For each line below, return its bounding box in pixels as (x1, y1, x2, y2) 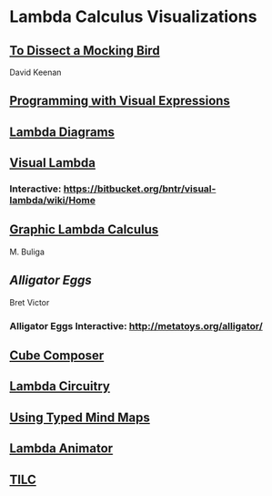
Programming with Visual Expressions (9, 93, 230, 108)
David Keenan (9, 67, 62, 77)
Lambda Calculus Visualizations (9, 6, 257, 27)
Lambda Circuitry (9, 378, 111, 394)
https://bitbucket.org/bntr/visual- (63, 182, 217, 195)
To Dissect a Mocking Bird (9, 43, 161, 58)
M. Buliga (9, 246, 45, 257)
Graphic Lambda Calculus (9, 222, 159, 238)
